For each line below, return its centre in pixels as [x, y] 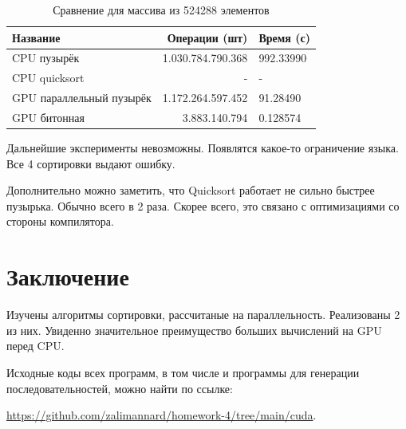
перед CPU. [35, 346]
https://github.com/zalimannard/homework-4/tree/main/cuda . [162, 415]
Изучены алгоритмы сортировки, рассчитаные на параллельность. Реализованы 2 [203, 315]
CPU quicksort [48, 78]
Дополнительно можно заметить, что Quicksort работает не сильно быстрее [191, 190]
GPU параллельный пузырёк [82, 98]
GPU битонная [48, 117]
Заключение [68, 276]
